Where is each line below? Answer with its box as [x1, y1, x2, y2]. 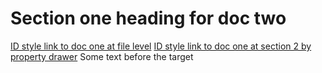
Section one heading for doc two [10, 7, 287, 30]
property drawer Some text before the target [10, 50, 194, 62]
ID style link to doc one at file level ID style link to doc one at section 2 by [10, 40, 312, 52]
